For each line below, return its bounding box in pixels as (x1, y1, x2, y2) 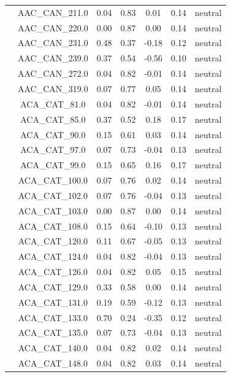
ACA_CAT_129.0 (18, 280, 88, 293)
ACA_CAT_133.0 (18, 311, 88, 324)
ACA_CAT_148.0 (18, 357, 88, 370)
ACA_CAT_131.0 (18, 295, 88, 308)
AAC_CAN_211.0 (18, 6, 88, 18)
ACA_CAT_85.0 (20, 112, 86, 125)
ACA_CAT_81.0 (20, 97, 86, 110)
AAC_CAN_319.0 (18, 82, 88, 95)
